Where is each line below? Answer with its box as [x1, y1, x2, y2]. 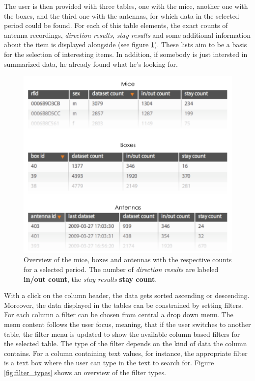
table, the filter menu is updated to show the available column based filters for [4, 328, 240, 339]
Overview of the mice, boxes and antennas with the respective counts [24, 254, 232, 265]
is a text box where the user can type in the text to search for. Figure [4, 357, 214, 368]
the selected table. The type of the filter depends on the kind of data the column [4, 338, 247, 349]
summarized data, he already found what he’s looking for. [4, 58, 178, 69]
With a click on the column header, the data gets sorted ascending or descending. [4, 290, 250, 300]
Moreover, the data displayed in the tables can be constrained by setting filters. [4, 299, 243, 310]
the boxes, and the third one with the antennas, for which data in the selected [4, 10, 239, 21]
